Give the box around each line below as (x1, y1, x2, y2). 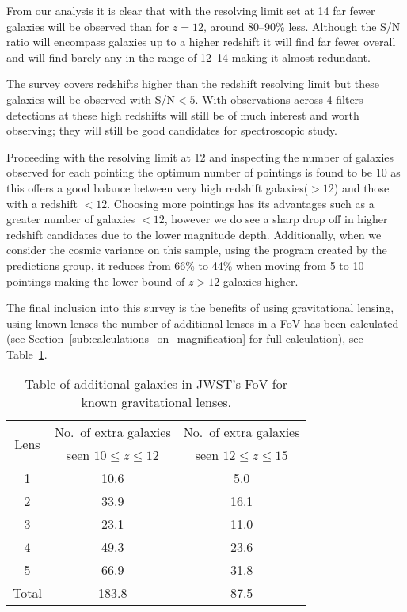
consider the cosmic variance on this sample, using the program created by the (6, 241, 387, 258)
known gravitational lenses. (81, 393, 232, 412)
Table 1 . (6, 345, 48, 362)
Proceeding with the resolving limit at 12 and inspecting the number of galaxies (6, 148, 394, 165)
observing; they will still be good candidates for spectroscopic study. (6, 122, 337, 139)
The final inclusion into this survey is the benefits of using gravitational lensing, (6, 299, 394, 316)
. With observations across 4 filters (195, 90, 363, 107)
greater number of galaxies (6, 211, 135, 227)
